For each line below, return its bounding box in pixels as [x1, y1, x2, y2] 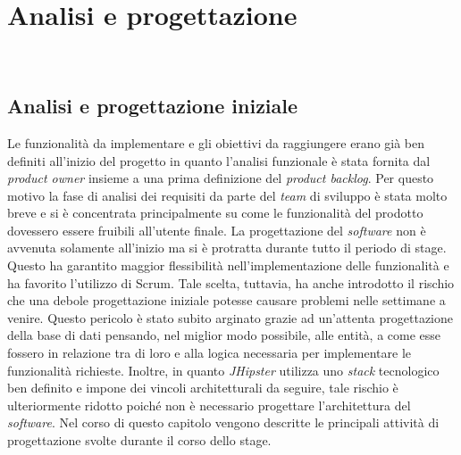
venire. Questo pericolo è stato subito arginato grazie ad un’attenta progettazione [7, 308, 453, 327]
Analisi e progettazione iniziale [7, 92, 298, 120]
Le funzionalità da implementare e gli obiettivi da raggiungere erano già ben [7, 133, 425, 152]
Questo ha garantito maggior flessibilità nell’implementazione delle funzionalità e [7, 256, 449, 275]
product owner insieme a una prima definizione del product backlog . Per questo [7, 169, 434, 187]
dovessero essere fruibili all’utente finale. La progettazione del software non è [7, 220, 426, 239]
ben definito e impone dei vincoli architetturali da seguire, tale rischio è [7, 378, 398, 397]
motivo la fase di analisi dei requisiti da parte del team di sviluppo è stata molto [7, 186, 448, 204]
